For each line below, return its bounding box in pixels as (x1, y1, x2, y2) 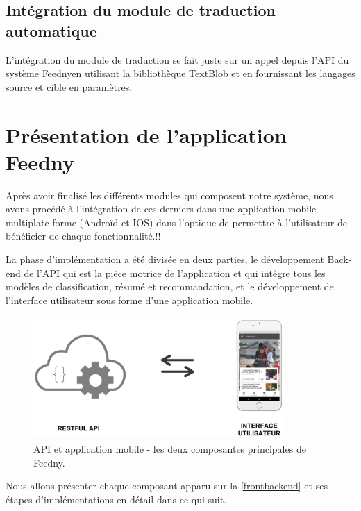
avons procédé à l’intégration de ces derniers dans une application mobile (6, 201, 317, 216)
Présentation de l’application (6, 120, 287, 149)
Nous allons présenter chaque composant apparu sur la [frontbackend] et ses (6, 478, 328, 493)
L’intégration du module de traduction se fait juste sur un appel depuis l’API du (6, 52, 349, 67)
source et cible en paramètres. (6, 79, 133, 94)
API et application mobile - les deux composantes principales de (33, 442, 306, 456)
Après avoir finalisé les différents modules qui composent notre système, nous (6, 187, 333, 202)
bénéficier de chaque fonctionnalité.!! (6, 228, 161, 243)
